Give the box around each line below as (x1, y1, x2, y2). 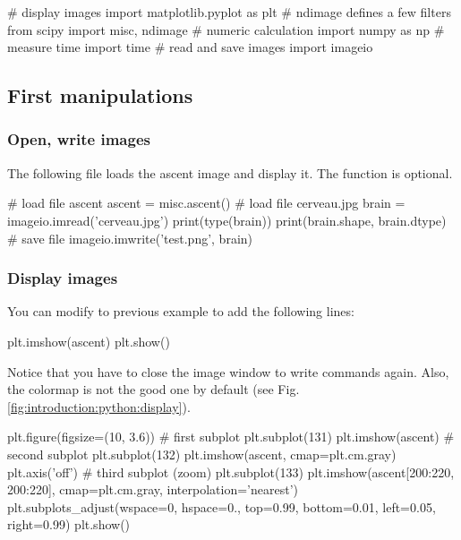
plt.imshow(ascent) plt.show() (7, 331, 170, 350)
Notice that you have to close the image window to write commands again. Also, (7, 362, 449, 381)
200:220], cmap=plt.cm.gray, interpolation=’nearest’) (7, 480, 298, 499)
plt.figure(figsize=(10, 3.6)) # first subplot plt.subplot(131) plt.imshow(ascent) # (7, 427, 455, 446)
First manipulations (7, 81, 193, 109)
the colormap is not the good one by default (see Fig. (7, 380, 300, 399)
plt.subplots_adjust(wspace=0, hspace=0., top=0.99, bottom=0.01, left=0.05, (7, 497, 436, 516)
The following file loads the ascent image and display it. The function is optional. (7, 163, 453, 182)
